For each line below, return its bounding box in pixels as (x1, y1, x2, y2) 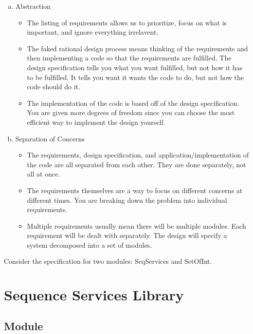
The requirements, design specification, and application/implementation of (27, 150, 249, 160)
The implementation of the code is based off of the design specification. (27, 98, 239, 108)
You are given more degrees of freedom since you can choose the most (27, 107, 235, 118)
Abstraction (15, 1, 51, 11)
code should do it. (27, 81, 80, 92)
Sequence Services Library (4, 285, 184, 305)
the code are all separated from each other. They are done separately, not (27, 159, 246, 169)
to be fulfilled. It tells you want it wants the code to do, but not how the (27, 72, 244, 82)
